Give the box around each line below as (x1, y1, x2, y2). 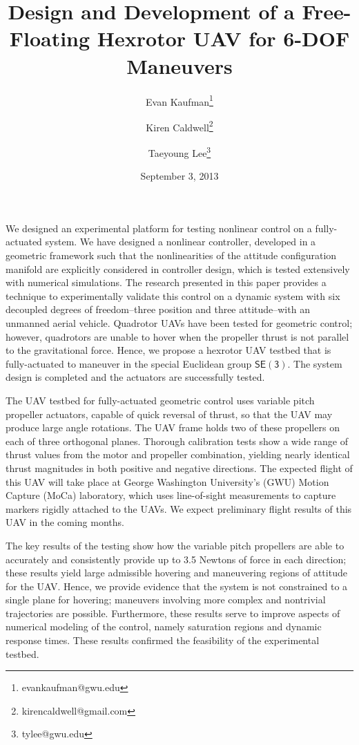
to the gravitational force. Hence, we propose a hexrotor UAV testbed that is (6, 343, 331, 357)
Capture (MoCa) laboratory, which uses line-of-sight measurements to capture (6, 488, 336, 502)
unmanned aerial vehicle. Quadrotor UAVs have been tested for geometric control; (6, 316, 353, 330)
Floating (9, 24, 90, 53)
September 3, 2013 (140, 169, 219, 183)
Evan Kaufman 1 (146, 92, 213, 109)
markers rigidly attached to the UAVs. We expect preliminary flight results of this (6, 501, 352, 516)
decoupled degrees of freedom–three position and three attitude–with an (6, 302, 310, 317)
